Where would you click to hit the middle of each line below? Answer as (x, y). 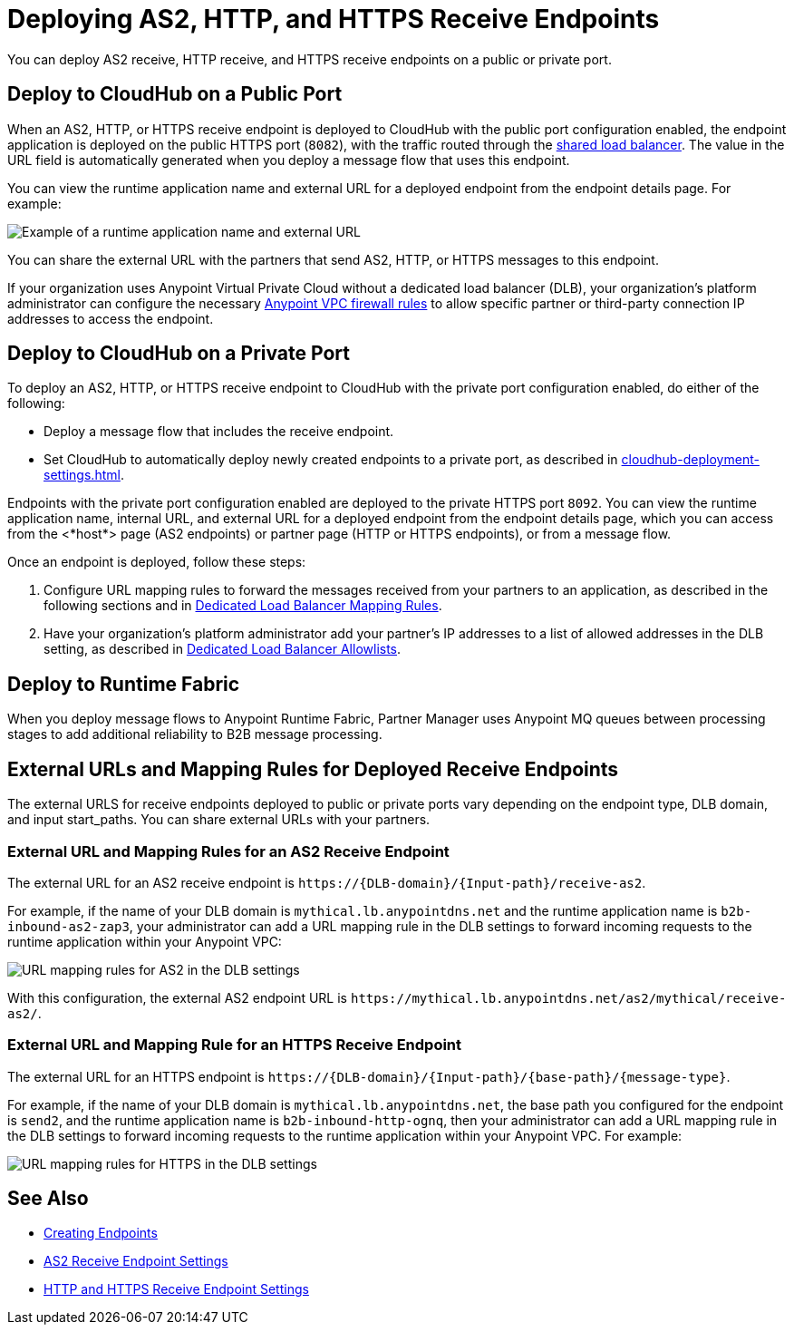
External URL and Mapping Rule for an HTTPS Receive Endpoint (235, 1045)
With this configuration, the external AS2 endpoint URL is (178, 997)
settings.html (82, 475)
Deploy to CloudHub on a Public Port (175, 94)
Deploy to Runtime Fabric (124, 684)
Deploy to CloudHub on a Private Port (179, 354)
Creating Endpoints (101, 1233)
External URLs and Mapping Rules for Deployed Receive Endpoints (313, 769)
